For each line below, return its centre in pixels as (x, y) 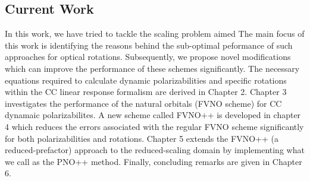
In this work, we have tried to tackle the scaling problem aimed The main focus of (155, 34)
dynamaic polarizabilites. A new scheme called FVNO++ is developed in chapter (153, 115)
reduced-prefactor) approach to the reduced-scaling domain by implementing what (155, 150)
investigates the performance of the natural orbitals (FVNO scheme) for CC (143, 103)
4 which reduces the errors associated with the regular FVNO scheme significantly (154, 126)
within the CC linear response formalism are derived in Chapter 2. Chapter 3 (146, 92)
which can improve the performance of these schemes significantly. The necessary (152, 68)
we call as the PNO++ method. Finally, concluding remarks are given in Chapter (154, 161)
